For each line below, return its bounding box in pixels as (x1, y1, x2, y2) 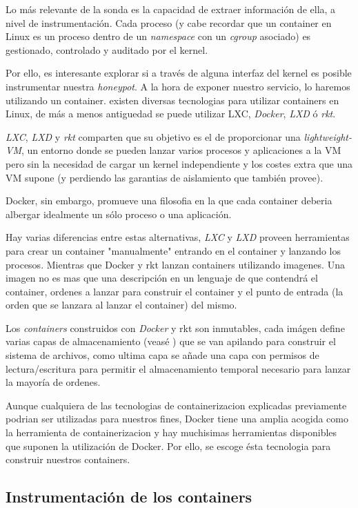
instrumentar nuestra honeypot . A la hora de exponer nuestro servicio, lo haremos (6, 79, 350, 93)
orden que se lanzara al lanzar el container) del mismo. (6, 297, 237, 312)
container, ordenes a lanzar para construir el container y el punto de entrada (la (6, 284, 344, 298)
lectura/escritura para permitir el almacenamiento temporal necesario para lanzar (6, 361, 351, 375)
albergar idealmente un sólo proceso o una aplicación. (6, 206, 232, 221)
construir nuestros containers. (6, 452, 130, 467)
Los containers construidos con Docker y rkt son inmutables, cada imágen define (6, 320, 345, 335)
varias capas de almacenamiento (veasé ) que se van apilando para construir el (6, 334, 336, 349)
